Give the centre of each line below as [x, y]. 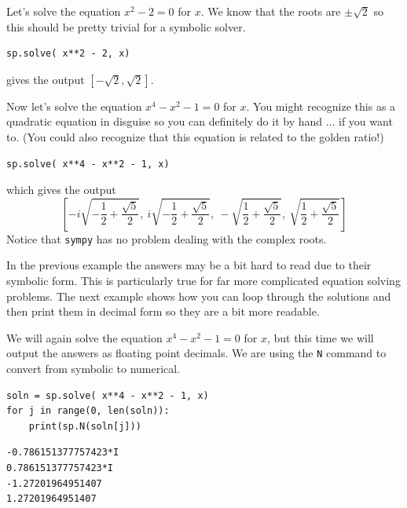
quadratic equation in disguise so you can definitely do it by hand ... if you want [200, 121]
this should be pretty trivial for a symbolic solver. [126, 26]
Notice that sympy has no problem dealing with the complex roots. [167, 238]
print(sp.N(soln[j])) [85, 426]
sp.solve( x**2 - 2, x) [68, 54]
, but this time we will [320, 337]
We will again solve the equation [84, 337]
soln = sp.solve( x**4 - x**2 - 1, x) [108, 395]
